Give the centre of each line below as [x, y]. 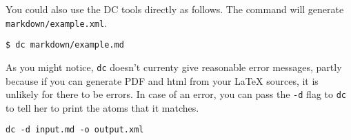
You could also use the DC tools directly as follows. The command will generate [175, 9]
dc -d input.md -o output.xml [75, 130]
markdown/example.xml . [57, 22]
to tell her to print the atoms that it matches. [102, 107]
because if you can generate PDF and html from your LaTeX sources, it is [162, 80]
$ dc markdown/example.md [65, 45]
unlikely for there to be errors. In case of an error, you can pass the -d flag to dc [176, 94]
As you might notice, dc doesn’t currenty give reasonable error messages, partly [174, 67]
